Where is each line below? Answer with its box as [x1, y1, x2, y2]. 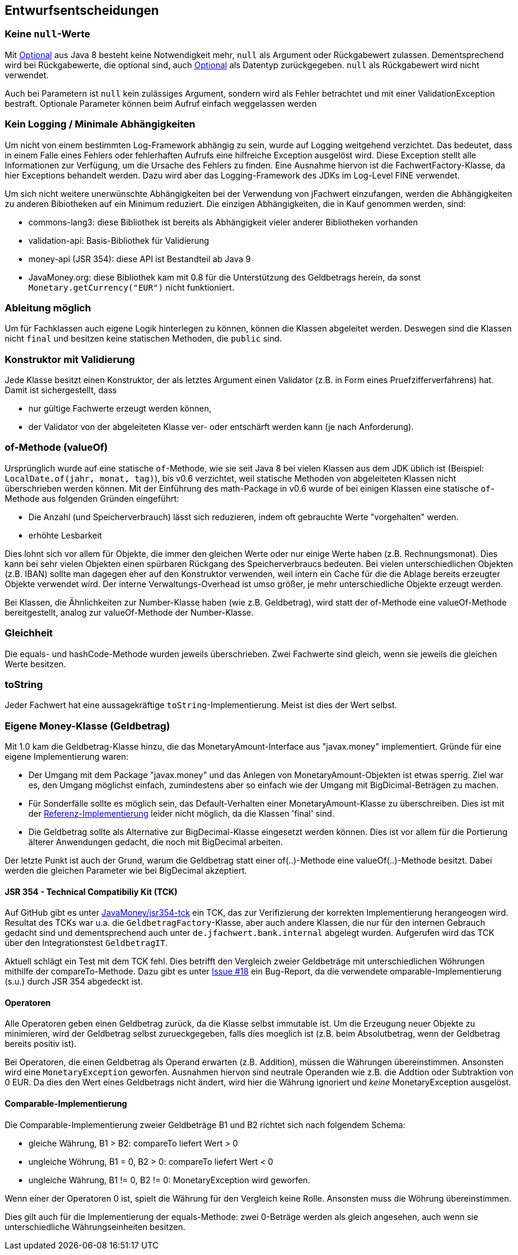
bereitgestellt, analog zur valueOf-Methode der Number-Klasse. [5, 607, 254, 617]
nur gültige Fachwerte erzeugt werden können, [28, 403, 211, 414]
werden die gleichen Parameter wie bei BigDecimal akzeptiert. [5, 865, 247, 876]
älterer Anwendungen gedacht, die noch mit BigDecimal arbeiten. [28, 837, 283, 848]
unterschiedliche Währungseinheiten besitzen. [5, 1221, 185, 1232]
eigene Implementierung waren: [5, 751, 128, 762]
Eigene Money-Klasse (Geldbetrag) [5, 719, 170, 732]
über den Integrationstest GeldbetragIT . [5, 938, 168, 948]
